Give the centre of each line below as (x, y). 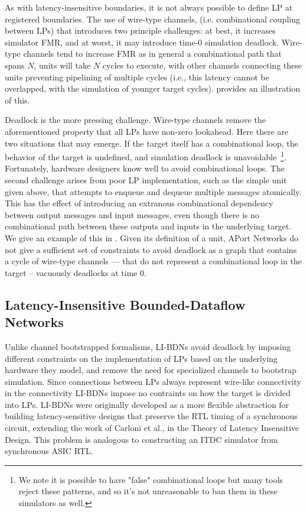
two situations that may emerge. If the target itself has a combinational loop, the (151, 143)
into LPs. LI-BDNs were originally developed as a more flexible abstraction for (147, 404)
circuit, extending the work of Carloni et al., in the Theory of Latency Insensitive (152, 428)
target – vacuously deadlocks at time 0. (76, 272)
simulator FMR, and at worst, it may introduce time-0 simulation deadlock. (142, 42)
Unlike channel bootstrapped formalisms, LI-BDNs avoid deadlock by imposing (148, 346)
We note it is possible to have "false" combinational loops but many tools (151, 479)
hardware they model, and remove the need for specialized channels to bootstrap (151, 370)
